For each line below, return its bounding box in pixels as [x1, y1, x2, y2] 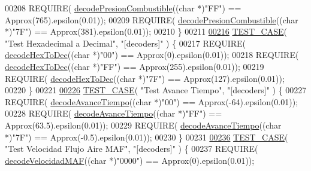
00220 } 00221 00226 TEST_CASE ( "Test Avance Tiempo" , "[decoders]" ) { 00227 [5, 84, 307, 96]
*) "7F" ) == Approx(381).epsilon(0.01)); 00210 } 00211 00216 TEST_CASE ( [5, 25, 287, 38]
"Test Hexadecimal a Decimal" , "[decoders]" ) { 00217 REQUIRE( [5, 36, 246, 49]
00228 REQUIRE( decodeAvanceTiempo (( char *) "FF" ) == [5, 107, 222, 120]
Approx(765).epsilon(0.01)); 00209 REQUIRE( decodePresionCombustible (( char [5, 13, 298, 26]
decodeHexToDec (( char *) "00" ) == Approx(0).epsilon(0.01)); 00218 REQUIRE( [5, 48, 299, 61]
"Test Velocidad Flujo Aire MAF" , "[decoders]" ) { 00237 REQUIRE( [5, 142, 258, 155]
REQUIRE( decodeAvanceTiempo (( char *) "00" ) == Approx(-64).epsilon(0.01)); [5, 95, 298, 108]
